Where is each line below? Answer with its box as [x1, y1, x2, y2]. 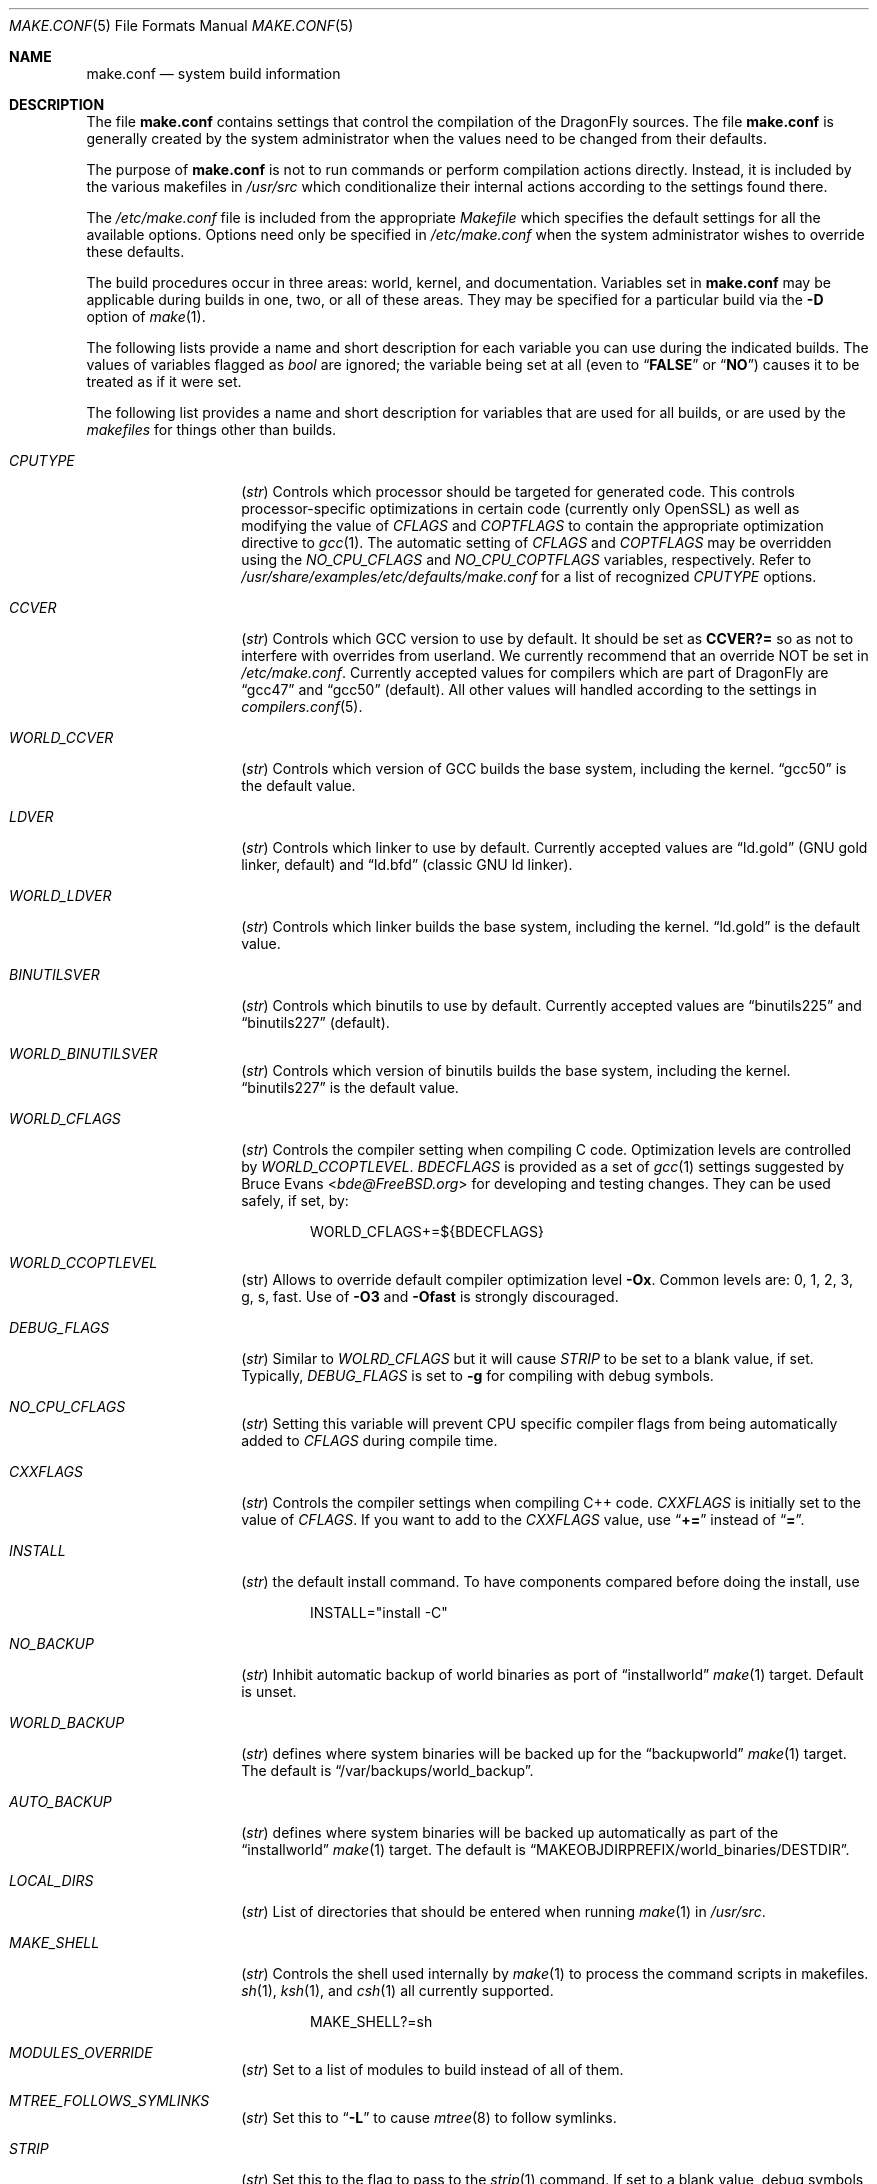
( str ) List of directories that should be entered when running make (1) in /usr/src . [241, 1903, 766, 1920]
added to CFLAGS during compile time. [241, 1432, 498, 1449]
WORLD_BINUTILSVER [9, 1045, 158, 1062]
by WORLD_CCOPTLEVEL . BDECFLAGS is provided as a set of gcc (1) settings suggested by [241, 1158, 845, 1175]
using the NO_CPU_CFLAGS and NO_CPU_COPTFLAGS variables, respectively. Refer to [241, 551, 812, 568]
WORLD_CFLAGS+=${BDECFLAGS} [310, 1223, 544, 1240]
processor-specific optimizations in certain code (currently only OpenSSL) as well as [241, 500, 800, 517]
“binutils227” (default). [241, 1014, 390, 1031]
